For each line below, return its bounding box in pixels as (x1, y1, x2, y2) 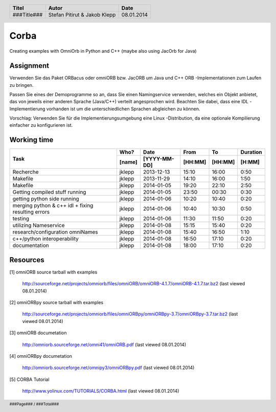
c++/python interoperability (12, 235, 79, 242)
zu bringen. (9, 82, 34, 88)
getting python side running (12, 195, 79, 202)
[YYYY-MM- (143, 155, 174, 163)
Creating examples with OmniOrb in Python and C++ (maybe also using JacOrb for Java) (9, 48, 197, 54)
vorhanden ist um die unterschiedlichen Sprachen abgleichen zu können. (46, 105, 200, 112)
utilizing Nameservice (12, 222, 65, 229)
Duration (240, 149, 263, 156)
